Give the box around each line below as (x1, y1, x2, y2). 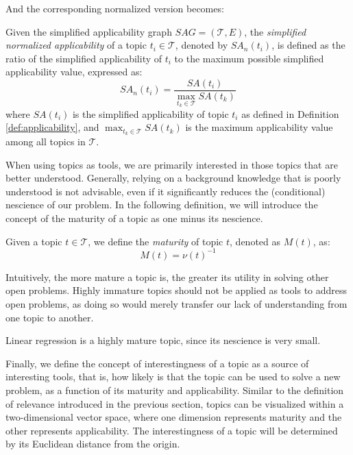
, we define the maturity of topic (88, 234, 223, 248)
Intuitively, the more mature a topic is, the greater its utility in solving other (5, 269, 329, 284)
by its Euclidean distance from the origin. (5, 436, 180, 451)
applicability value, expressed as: (5, 64, 143, 79)
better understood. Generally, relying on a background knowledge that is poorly (5, 171, 341, 185)
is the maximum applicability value (185, 120, 333, 134)
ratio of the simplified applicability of (5, 51, 162, 65)
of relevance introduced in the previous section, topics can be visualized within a (5, 396, 344, 410)
